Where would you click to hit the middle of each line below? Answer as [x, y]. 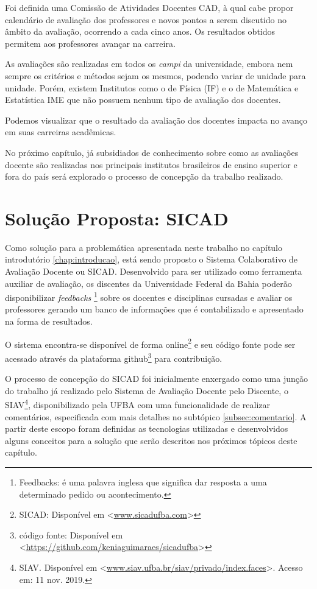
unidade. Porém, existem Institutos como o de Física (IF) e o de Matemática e [152, 87]
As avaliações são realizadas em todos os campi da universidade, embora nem [149, 64]
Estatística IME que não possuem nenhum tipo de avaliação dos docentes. [143, 100]
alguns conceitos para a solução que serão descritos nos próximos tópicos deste [151, 440]
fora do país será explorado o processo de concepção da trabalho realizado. [144, 176]
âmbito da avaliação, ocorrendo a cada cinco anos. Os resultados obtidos [140, 31]
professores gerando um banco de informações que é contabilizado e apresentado [154, 309]
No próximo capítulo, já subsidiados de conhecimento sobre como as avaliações [152, 152]
